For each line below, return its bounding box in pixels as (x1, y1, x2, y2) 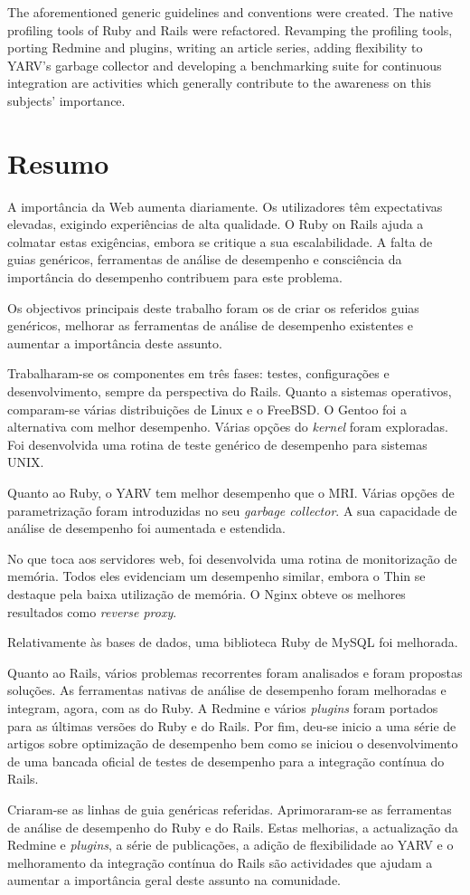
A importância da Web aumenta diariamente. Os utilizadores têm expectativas (7, 196, 443, 215)
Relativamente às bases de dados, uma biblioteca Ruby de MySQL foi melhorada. (7, 633, 458, 652)
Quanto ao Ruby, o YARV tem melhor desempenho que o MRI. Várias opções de (7, 483, 455, 501)
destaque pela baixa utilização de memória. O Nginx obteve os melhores (7, 584, 406, 603)
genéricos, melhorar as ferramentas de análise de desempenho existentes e (7, 316, 414, 335)
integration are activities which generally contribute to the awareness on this (7, 73, 432, 92)
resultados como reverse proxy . (7, 602, 177, 621)
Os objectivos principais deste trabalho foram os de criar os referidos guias (7, 298, 419, 317)
